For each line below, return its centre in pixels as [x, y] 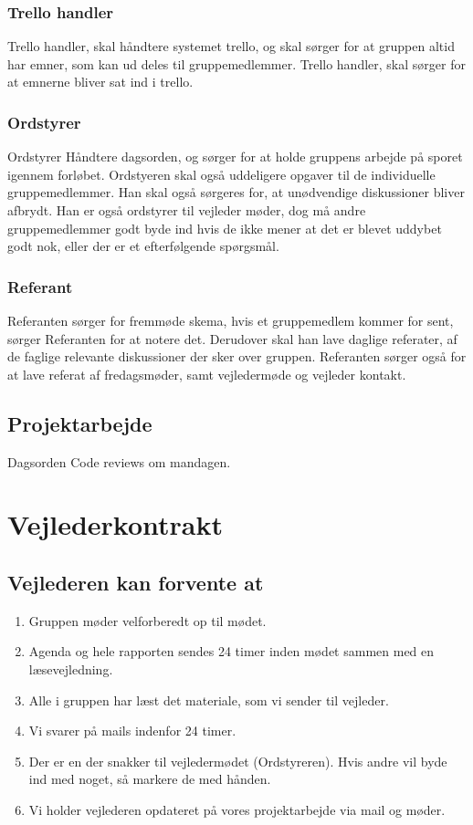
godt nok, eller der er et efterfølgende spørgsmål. [143, 246]
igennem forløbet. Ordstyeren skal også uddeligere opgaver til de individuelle [221, 174]
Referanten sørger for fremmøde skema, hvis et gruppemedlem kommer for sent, [231, 320]
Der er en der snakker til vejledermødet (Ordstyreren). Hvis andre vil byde [238, 761]
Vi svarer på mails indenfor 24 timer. [132, 731]
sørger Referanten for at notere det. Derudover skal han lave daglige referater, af [232, 338]
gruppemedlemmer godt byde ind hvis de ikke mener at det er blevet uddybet [225, 228]
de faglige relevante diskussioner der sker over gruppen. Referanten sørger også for [237, 356]
